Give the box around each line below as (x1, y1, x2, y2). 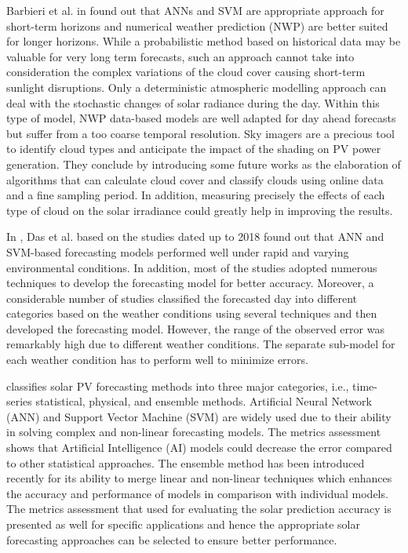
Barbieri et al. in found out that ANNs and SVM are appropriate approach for (6, 2, 384, 18)
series (6, 393, 32, 409)
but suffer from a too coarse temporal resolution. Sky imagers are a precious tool (6, 125, 395, 141)
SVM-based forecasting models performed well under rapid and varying (6, 243, 349, 260)
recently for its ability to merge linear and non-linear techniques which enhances (6, 470, 392, 486)
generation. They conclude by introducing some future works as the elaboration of (6, 155, 401, 172)
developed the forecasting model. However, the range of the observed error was (6, 320, 384, 337)
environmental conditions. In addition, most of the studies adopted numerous (6, 259, 377, 275)
